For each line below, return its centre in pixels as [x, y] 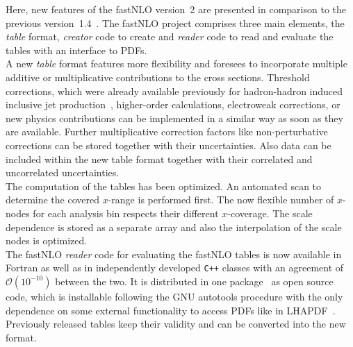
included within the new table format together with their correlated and [159, 159]
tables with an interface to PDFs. [76, 50]
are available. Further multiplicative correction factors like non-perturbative [167, 132]
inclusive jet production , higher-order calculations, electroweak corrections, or [173, 104]
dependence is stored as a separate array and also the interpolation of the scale [174, 227]
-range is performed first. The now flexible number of [221, 200]
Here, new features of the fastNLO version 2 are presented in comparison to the [176, 9]
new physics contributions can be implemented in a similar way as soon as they [174, 118]
